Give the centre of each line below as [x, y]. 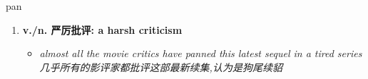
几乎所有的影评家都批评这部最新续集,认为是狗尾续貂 [161, 67]
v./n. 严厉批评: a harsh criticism [102, 29]
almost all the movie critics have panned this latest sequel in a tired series [201, 53]
